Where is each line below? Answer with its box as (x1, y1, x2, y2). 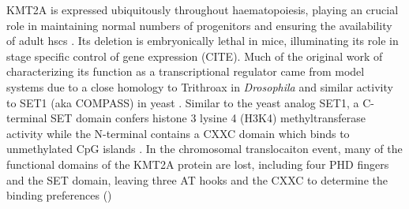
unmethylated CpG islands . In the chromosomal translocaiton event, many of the (6, 140, 403, 157)
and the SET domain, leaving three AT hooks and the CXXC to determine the (6, 171, 388, 188)
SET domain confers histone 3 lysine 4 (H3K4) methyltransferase (51, 110, 366, 126)
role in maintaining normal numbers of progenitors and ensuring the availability (6, 17, 392, 33)
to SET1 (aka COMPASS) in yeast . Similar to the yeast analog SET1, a (6, 94, 359, 110)
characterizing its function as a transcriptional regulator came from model (6, 63, 365, 80)
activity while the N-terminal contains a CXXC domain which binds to (6, 125, 350, 141)
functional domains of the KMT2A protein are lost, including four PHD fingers (6, 155, 389, 172)
